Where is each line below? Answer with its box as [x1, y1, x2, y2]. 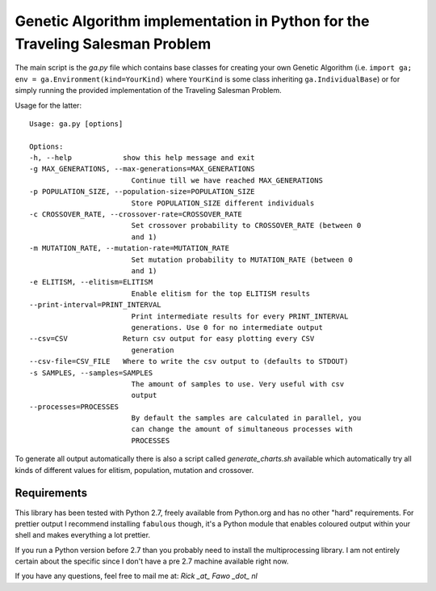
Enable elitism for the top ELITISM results [131, 289, 311, 298]
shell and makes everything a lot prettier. [15, 530, 151, 540]
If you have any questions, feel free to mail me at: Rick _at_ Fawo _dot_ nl [15, 571, 258, 581]
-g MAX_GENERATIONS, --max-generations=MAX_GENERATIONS [29, 164, 255, 174]
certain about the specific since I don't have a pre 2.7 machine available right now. [15, 556, 289, 566]
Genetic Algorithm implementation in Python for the [15, 12, 370, 30]
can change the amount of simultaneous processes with [131, 424, 353, 434]
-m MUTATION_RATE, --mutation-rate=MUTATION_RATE [29, 243, 230, 253]
